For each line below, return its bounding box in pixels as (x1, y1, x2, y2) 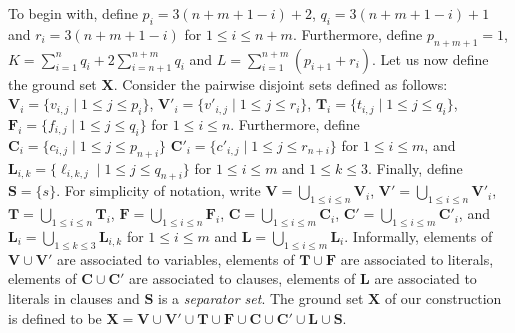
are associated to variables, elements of (56, 248, 295, 269)
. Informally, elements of (344, 225, 493, 246)
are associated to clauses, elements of (129, 268, 356, 289)
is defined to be (8, 307, 102, 328)
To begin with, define (8, 3, 138, 23)
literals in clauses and (8, 287, 140, 308)
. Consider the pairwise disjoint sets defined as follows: (113, 73, 448, 94)
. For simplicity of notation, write (56, 180, 261, 201)
